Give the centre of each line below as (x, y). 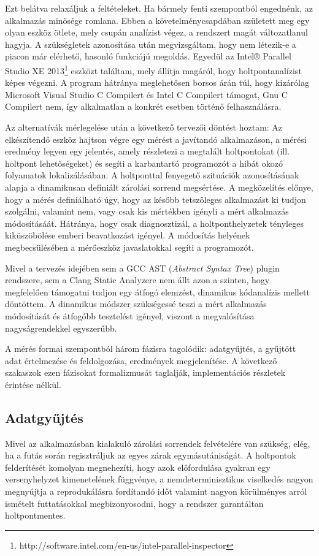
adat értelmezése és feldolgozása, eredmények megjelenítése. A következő (141, 360)
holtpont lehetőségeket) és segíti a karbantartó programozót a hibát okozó (144, 163)
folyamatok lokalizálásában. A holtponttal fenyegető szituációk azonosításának (152, 175)
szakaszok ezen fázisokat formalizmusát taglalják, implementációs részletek (145, 372)
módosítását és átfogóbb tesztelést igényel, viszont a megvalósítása (130, 315)
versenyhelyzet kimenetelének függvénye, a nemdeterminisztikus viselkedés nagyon (159, 479)
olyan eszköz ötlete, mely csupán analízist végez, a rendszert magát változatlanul (156, 32)
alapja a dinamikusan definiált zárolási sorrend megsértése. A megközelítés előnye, (159, 187)
